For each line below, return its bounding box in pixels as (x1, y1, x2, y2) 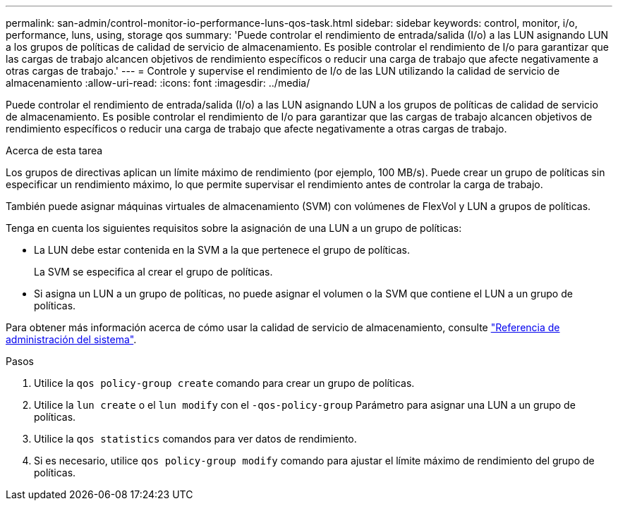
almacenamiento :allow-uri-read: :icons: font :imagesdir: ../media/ (6, 77, 310, 89)
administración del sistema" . (6, 333, 137, 345)
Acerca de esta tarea (6, 144, 103, 156)
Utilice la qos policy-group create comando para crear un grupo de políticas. (34, 377, 415, 389)
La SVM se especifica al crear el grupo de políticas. (34, 266, 273, 278)
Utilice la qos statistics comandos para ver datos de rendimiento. (34, 433, 357, 445)
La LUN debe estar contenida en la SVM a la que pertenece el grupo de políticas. (34, 244, 410, 256)
